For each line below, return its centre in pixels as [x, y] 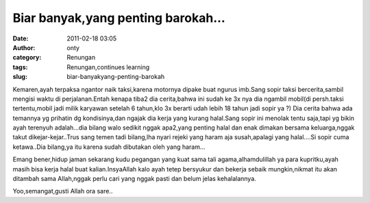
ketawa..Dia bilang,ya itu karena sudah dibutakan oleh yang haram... [109, 147]
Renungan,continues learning [108, 67]
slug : [20, 77]
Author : [24, 47]
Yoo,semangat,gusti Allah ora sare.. [63, 191]
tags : [20, 67]
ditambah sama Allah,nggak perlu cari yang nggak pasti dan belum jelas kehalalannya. [134, 179]
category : [27, 58]
